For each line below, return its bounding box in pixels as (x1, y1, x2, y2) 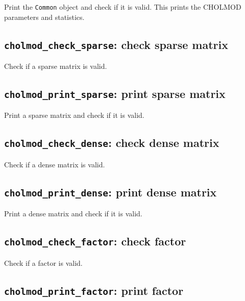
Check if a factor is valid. (4, 257, 83, 268)
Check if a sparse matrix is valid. (4, 61, 107, 71)
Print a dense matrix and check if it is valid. (4, 208, 142, 219)
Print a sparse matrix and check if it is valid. (4, 110, 144, 120)
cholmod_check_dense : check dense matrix (4, 135, 219, 150)
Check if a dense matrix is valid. (4, 159, 105, 169)
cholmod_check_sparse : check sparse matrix (4, 36, 228, 52)
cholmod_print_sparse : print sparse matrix (4, 86, 226, 102)
